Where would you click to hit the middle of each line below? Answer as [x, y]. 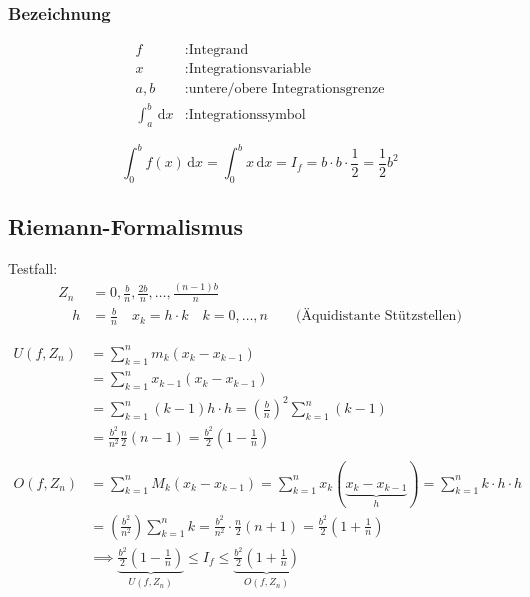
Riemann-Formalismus [126, 226]
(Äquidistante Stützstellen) [379, 316]
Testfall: [33, 268]
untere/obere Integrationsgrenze [286, 89]
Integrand [218, 50]
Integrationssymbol [247, 114]
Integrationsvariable [249, 69]
